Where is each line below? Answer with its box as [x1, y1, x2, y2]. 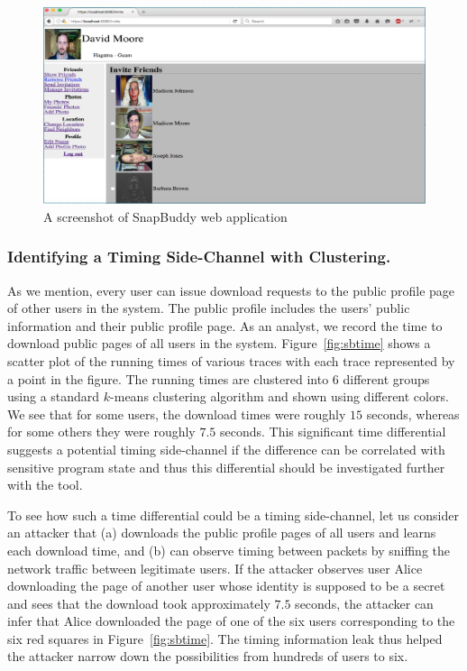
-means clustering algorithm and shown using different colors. [110, 387, 449, 406]
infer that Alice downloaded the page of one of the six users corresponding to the [7, 611, 455, 630]
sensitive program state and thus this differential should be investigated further [7, 457, 445, 476]
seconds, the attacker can [295, 593, 434, 612]
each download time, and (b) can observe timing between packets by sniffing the [7, 540, 451, 559]
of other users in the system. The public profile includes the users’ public [7, 299, 410, 317]
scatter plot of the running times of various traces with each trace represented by [7, 351, 455, 370]
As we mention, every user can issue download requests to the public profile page [7, 280, 455, 299]
